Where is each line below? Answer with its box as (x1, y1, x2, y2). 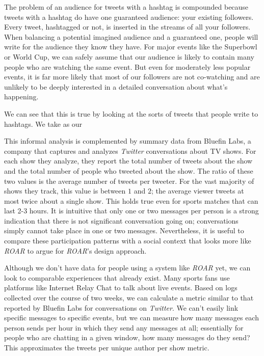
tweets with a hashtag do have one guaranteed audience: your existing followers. (4, 11, 254, 22)
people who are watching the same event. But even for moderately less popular (4, 61, 251, 72)
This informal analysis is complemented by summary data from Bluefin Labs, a (4, 135, 251, 146)
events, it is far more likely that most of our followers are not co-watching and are (4, 71, 260, 82)
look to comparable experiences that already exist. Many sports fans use (4, 272, 230, 283)
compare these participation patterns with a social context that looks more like (4, 235, 251, 246)
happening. (4, 91, 39, 102)
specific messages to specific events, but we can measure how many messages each (4, 312, 259, 323)
